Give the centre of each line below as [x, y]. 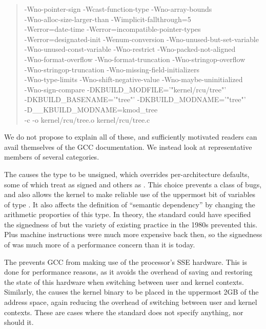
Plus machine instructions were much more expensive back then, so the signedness [133, 234]
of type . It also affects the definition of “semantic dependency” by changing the [130, 204]
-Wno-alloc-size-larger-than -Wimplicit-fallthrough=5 [108, 19]
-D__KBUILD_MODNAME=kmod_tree [91, 109]
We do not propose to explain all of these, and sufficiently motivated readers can [131, 137]
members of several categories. [52, 157]
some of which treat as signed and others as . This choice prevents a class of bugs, [133, 184]
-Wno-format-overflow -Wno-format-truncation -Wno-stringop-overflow [135, 59]
